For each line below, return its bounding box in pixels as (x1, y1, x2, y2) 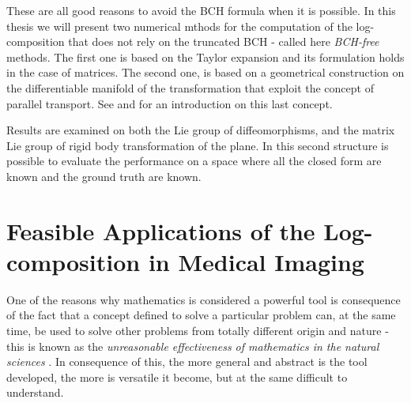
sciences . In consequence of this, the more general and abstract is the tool (6, 353, 368, 370)
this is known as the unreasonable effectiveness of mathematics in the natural (6, 337, 379, 354)
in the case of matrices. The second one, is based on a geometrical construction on (6, 64, 405, 81)
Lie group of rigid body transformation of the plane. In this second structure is (6, 137, 389, 153)
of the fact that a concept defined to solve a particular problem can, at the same (6, 307, 396, 323)
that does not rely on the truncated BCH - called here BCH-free (68, 33, 379, 50)
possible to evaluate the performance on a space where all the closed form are (6, 153, 382, 169)
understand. (6, 384, 64, 401)
